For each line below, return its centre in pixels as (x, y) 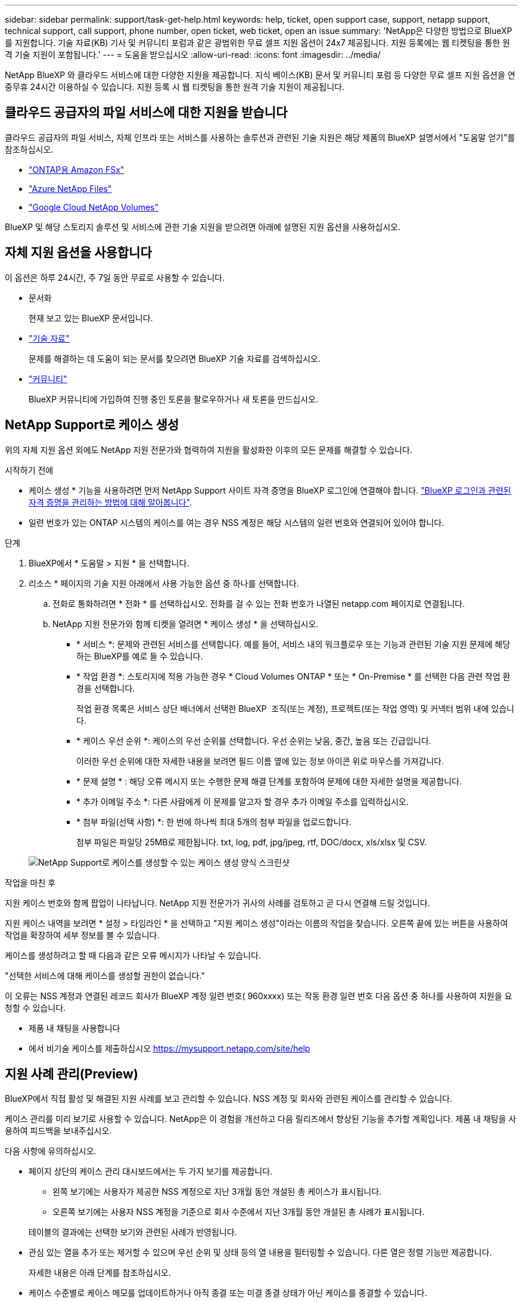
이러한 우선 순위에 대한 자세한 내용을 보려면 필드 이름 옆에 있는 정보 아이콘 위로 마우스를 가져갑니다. (260, 761)
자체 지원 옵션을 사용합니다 (78, 253)
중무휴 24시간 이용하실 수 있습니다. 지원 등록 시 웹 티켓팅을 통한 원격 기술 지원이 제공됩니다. (175, 87)
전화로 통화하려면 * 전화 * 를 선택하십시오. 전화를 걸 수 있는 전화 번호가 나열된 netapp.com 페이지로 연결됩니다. (259, 603)
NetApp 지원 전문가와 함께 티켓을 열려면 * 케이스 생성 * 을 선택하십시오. (186, 624)
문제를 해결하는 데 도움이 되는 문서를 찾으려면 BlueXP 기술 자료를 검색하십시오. (175, 358)
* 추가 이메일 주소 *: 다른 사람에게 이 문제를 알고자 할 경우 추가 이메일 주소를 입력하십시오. (243, 801)
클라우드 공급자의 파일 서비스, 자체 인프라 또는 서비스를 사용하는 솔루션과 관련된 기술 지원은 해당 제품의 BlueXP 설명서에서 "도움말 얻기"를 (260, 137)
